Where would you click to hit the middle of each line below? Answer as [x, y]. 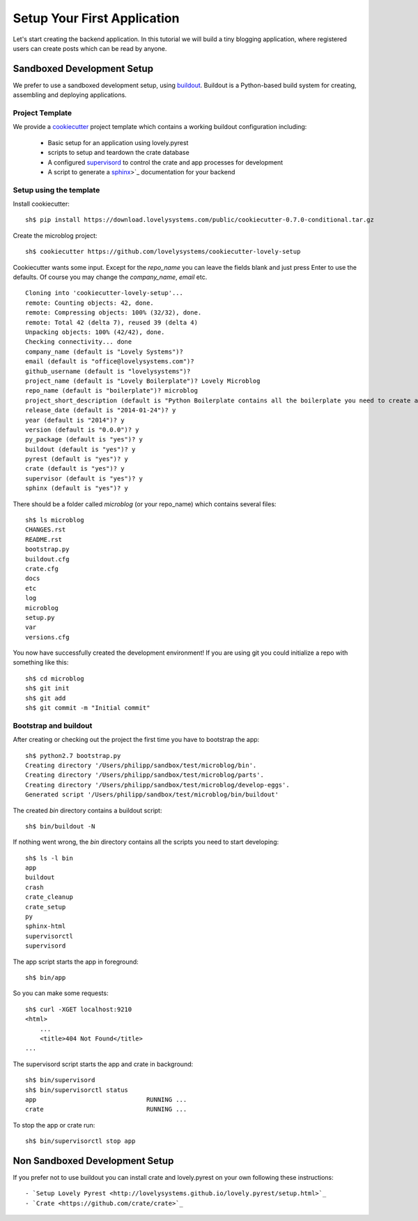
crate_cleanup [49, 897]
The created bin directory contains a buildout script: [87, 810]
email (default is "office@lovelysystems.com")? [110, 362]
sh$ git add [46, 698]
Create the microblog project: [55, 235]
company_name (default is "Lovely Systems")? [104, 351]
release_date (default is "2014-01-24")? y [101, 410]
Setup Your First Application [96, 18]
